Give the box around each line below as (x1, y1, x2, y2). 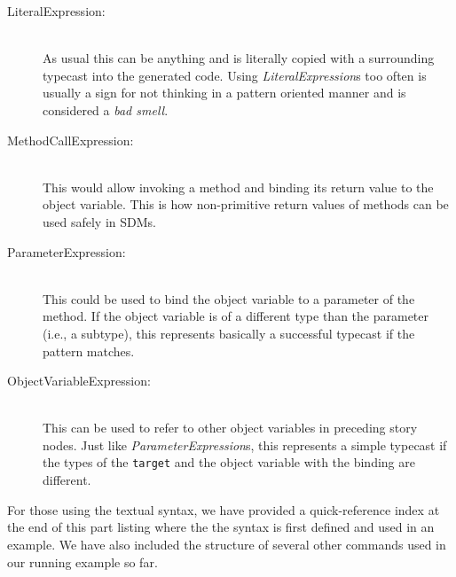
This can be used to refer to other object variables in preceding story (43, 418, 418, 437)
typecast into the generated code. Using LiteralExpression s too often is (43, 66, 427, 84)
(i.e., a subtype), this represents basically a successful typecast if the (43, 324, 415, 342)
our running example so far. (7, 552, 158, 571)
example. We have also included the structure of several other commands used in (7, 534, 446, 553)
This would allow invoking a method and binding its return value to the (43, 177, 434, 196)
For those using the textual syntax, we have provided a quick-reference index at (7, 500, 440, 519)
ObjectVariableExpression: (7, 371, 151, 390)
